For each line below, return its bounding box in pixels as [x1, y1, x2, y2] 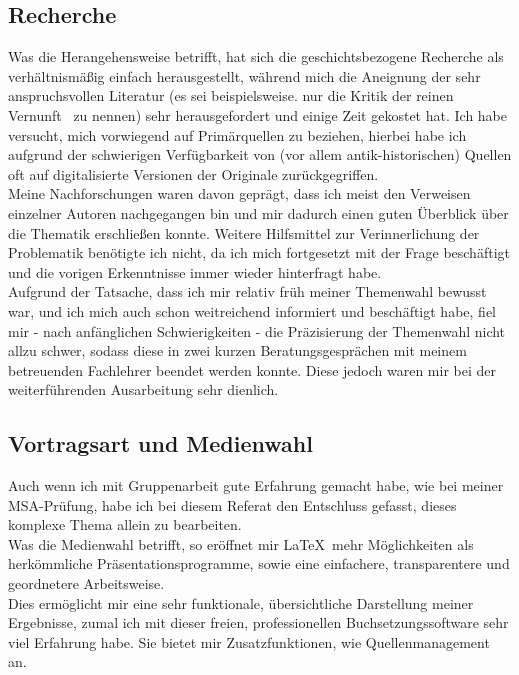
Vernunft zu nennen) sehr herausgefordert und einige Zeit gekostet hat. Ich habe [8, 104, 508, 125]
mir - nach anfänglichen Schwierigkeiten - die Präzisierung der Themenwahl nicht [8, 320, 506, 341]
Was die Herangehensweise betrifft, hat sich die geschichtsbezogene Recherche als [8, 46, 504, 67]
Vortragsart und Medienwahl [8, 428, 313, 459]
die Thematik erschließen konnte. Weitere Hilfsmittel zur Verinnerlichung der [8, 222, 480, 243]
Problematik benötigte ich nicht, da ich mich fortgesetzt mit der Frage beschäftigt [8, 242, 510, 263]
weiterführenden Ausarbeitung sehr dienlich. [8, 379, 279, 400]
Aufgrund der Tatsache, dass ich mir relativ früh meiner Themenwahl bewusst [8, 281, 487, 302]
